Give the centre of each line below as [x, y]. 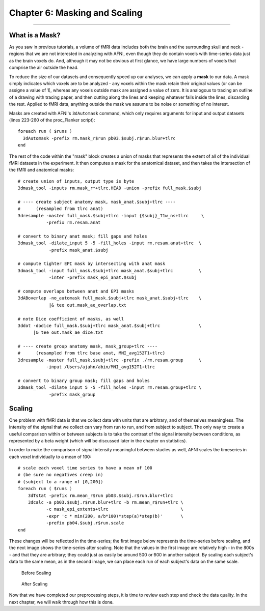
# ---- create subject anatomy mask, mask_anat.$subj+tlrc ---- [97, 202]
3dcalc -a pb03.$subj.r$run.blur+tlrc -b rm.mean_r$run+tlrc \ [106, 502]
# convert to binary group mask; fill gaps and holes [84, 381]
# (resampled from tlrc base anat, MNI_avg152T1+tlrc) [92, 353]
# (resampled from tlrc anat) [61, 209]
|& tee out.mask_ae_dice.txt [68, 333]
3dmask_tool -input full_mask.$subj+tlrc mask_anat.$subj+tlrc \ [110, 271]
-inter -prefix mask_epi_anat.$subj [93, 277]
